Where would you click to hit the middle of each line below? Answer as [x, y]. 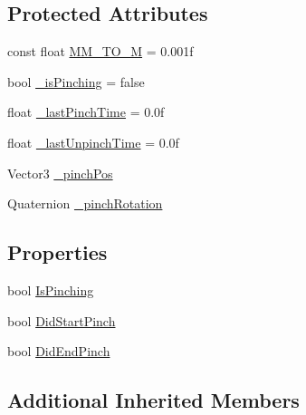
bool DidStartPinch [62, 320]
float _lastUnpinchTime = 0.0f [93, 142]
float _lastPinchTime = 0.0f [86, 112]
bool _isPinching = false [76, 81]
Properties [57, 252]
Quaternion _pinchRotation [85, 203]
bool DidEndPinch [59, 351]
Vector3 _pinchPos [60, 173]
